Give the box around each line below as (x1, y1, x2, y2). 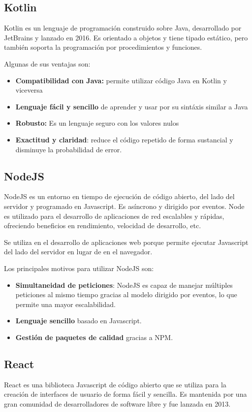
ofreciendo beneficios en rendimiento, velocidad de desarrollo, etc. (4, 220, 201, 231)
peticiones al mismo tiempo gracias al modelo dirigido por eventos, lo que (15, 289, 237, 300)
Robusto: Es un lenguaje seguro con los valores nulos (15, 118, 179, 128)
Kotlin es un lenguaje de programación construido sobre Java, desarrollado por (4, 23, 242, 33)
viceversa (15, 85, 43, 95)
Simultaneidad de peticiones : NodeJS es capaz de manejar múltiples (15, 279, 233, 290)
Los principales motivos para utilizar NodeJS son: (4, 263, 154, 273)
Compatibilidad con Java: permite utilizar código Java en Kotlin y (15, 75, 227, 85)
